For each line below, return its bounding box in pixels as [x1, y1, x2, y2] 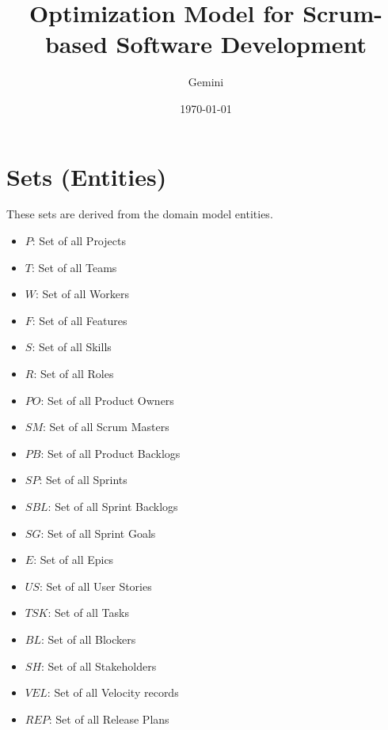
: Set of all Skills [32, 339, 112, 355]
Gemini [188, 74, 224, 90]
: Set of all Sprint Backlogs [48, 497, 178, 514]
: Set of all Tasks [48, 604, 129, 621]
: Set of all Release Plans [48, 710, 169, 727]
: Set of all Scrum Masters [42, 418, 169, 435]
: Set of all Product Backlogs [40, 444, 181, 461]
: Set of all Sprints [39, 471, 127, 488]
